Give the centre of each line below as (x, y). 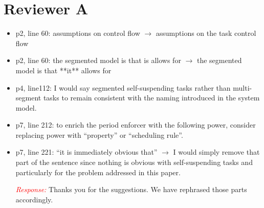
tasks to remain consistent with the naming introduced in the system (151, 98)
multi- (243, 87)
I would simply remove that (216, 152)
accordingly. (34, 199)
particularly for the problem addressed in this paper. (98, 172)
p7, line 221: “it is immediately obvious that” (86, 152)
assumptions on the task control (206, 33)
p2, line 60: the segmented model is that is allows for (98, 60)
